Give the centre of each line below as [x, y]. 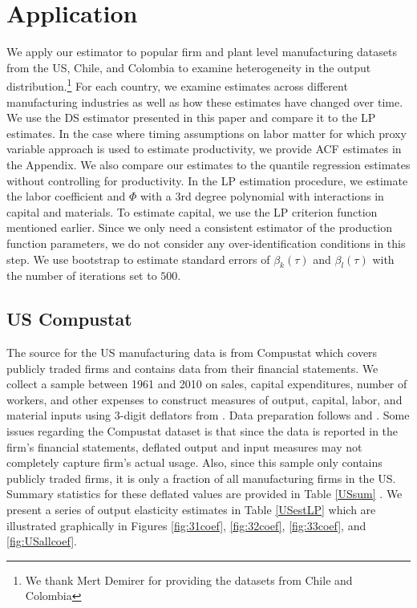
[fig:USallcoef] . [42, 541]
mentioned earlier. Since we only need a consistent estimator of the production [200, 227]
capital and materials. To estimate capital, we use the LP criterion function [192, 211]
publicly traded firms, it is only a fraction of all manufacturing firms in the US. [201, 478]
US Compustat [69, 319]
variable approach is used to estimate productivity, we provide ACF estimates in [204, 149]
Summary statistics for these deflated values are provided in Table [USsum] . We [204, 494]
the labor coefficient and [66, 196]
